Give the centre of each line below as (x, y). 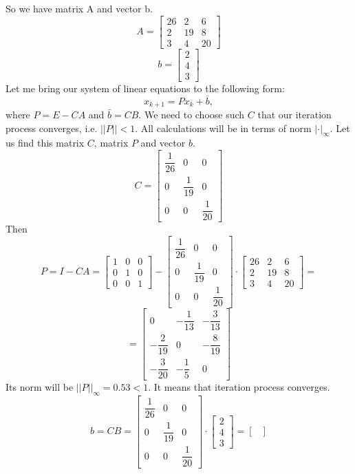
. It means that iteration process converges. (239, 387)
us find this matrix (45, 143)
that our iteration (294, 115)
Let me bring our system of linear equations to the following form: (145, 88)
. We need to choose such (192, 115)
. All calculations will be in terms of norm (223, 128)
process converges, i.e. (52, 128)
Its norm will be (40, 387)
